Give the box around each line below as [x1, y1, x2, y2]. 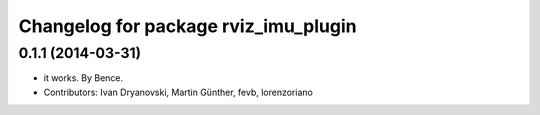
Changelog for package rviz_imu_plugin [18, 15, 357, 37]
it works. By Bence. [43, 72, 124, 84]
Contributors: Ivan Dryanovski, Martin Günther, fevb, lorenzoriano [43, 86, 314, 98]
